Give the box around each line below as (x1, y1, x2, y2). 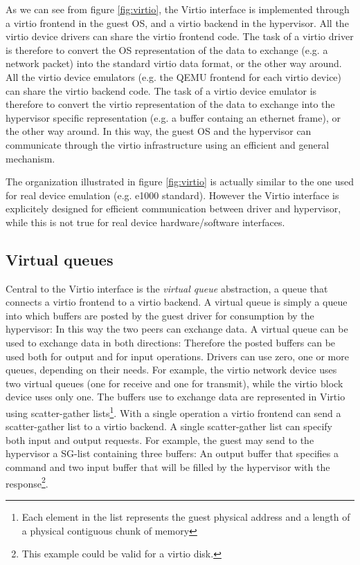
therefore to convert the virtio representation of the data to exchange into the (6, 97, 335, 111)
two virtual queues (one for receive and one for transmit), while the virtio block (6, 376, 343, 390)
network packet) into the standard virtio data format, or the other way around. (6, 56, 342, 71)
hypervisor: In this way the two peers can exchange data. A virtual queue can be (6, 322, 348, 336)
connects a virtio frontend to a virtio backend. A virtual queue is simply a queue (6, 295, 348, 309)
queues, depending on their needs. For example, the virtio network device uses (6, 362, 337, 377)
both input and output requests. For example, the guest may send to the (6, 432, 314, 447)
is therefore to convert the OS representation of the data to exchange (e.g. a (6, 42, 328, 57)
